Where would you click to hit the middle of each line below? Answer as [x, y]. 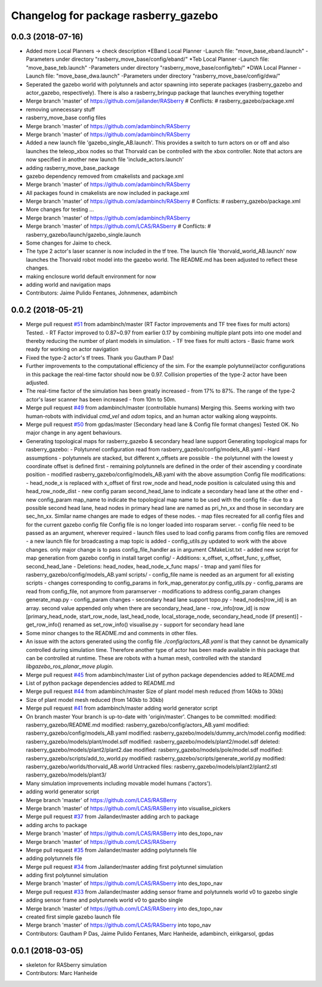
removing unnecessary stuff [61, 109]
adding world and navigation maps [69, 284]
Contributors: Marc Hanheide [62, 973]
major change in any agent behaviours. [74, 433]
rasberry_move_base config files [66, 118]
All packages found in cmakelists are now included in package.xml [108, 193]
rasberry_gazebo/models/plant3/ [66, 775]
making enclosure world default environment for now [91, 276]
